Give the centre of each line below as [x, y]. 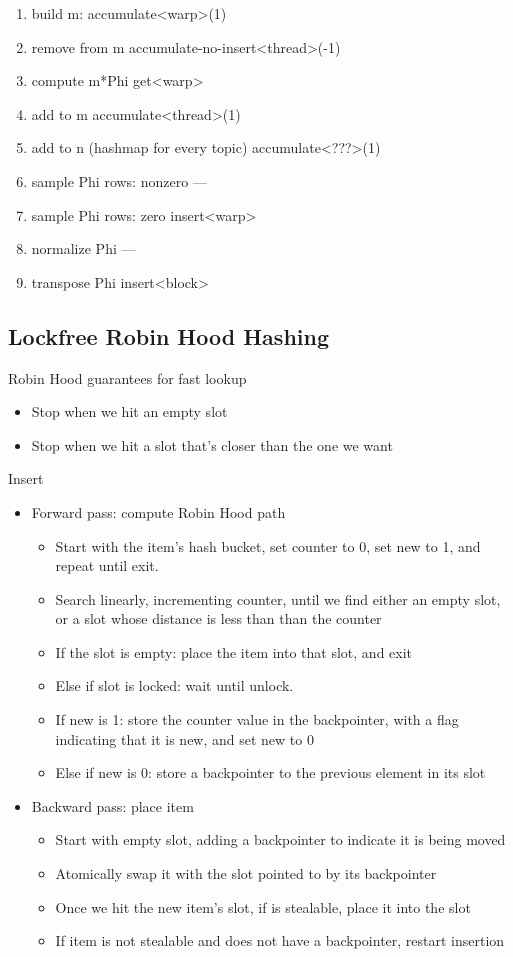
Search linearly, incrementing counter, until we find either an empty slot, [278, 598]
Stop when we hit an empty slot [129, 411]
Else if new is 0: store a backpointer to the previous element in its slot [270, 772]
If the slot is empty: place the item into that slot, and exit [234, 651]
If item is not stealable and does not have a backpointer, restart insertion [280, 940]
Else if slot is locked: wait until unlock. [174, 685]
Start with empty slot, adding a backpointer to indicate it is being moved [280, 839]
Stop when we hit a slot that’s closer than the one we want [212, 444]
